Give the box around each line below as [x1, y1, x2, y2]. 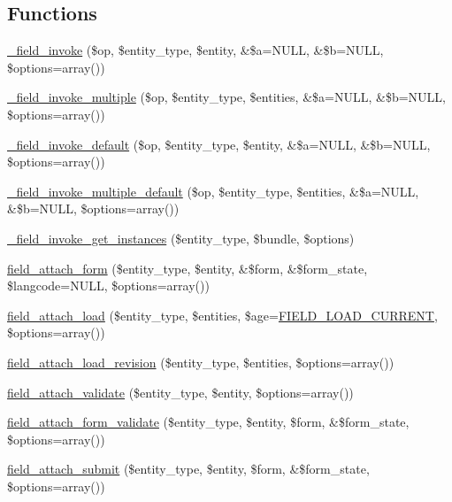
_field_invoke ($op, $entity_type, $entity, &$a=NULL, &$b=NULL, [7, 41, 384, 59]
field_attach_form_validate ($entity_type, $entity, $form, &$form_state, [7, 413, 410, 431]
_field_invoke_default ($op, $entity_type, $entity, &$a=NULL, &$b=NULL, [7, 135, 431, 153]
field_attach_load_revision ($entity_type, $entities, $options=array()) [7, 352, 395, 371]
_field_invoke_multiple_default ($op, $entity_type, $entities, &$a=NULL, [7, 181, 419, 200]
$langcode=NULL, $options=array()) [7, 276, 210, 295]
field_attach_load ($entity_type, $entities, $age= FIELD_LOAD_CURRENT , [7, 305, 438, 324]
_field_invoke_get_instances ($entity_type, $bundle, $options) [7, 228, 355, 247]
